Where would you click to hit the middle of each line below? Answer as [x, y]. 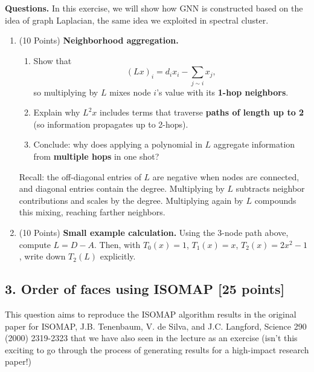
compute [35, 244]
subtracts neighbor [270, 188]
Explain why [57, 112]
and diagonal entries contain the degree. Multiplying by [122, 188]
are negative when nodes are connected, [226, 176]
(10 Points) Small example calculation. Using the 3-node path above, [154, 233]
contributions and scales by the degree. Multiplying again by [131, 200]
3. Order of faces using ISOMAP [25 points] [145, 289]
